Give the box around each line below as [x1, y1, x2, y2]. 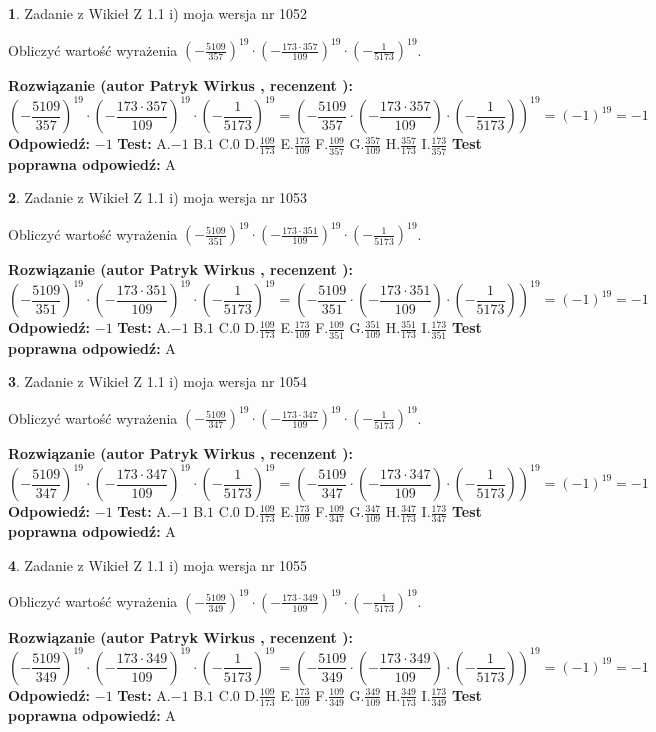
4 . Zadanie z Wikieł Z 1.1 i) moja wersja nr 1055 [8, 554, 308, 575]
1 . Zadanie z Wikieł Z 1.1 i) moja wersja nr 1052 [8, 3, 308, 23]
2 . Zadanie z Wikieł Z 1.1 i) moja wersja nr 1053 [8, 187, 308, 208]
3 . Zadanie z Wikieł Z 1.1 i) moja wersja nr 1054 [8, 371, 308, 392]
